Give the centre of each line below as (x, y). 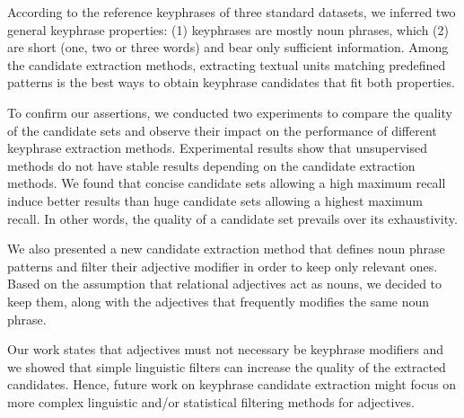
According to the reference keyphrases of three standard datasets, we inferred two (232, 12)
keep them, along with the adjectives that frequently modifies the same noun (219, 301)
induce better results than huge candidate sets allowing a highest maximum (215, 200)
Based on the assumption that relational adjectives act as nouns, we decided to (225, 284)
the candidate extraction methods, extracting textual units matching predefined (227, 64)
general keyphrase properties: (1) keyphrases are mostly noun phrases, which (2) (228, 29)
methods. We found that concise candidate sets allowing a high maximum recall (227, 183)
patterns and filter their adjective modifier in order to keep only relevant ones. (223, 266)
